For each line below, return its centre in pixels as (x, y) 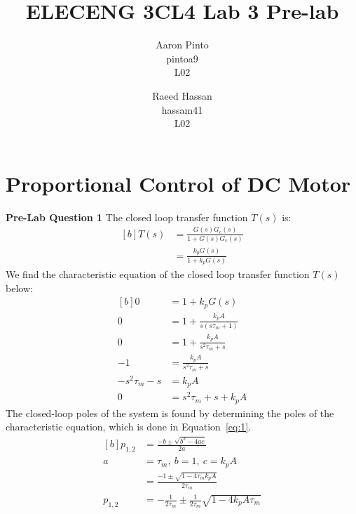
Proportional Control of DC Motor (178, 183)
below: (19, 288)
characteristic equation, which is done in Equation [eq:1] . (129, 427)
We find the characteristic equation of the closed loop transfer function (158, 274)
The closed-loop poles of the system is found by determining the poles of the (170, 413)
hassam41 (182, 109)
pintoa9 (182, 58)
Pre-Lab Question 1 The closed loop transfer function (127, 217)
